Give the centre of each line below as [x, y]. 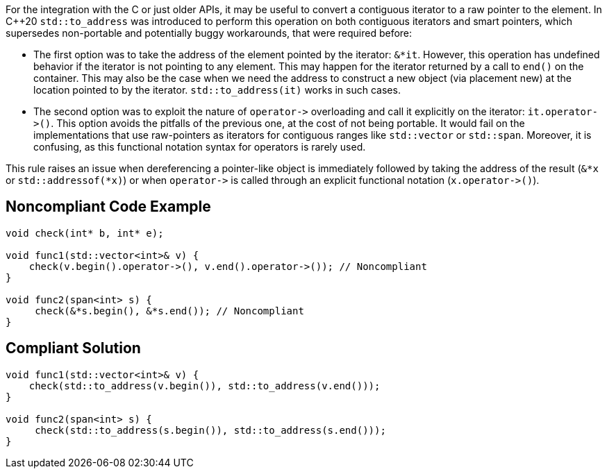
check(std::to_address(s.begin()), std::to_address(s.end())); [210, 430]
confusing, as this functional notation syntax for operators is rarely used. [200, 147]
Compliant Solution [73, 348]
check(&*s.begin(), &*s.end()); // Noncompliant [169, 311]
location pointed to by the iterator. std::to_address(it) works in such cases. [217, 90]
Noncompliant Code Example [108, 207]
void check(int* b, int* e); [85, 233]
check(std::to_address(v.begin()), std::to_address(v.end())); [205, 386]
